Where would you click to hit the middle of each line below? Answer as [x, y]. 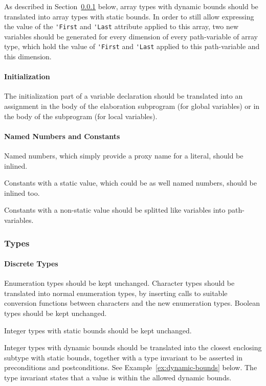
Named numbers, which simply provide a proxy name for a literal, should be [124, 156]
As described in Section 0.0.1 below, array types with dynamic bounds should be [131, 6]
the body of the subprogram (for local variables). [81, 116]
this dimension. [28, 56]
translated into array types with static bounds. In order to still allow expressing [129, 16]
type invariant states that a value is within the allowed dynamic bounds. [118, 378]
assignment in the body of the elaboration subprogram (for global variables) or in [132, 106]
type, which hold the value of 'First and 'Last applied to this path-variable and [132, 46]
